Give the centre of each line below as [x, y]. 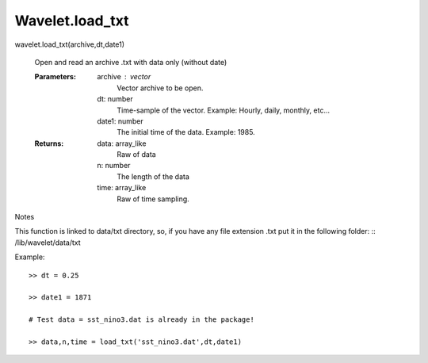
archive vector [124, 77]
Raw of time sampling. [153, 199]
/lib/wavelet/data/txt [48, 243]
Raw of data [136, 155]
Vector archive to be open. [160, 88]
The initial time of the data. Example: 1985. [186, 132]
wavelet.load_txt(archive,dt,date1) [70, 44]
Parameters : [55, 77]
